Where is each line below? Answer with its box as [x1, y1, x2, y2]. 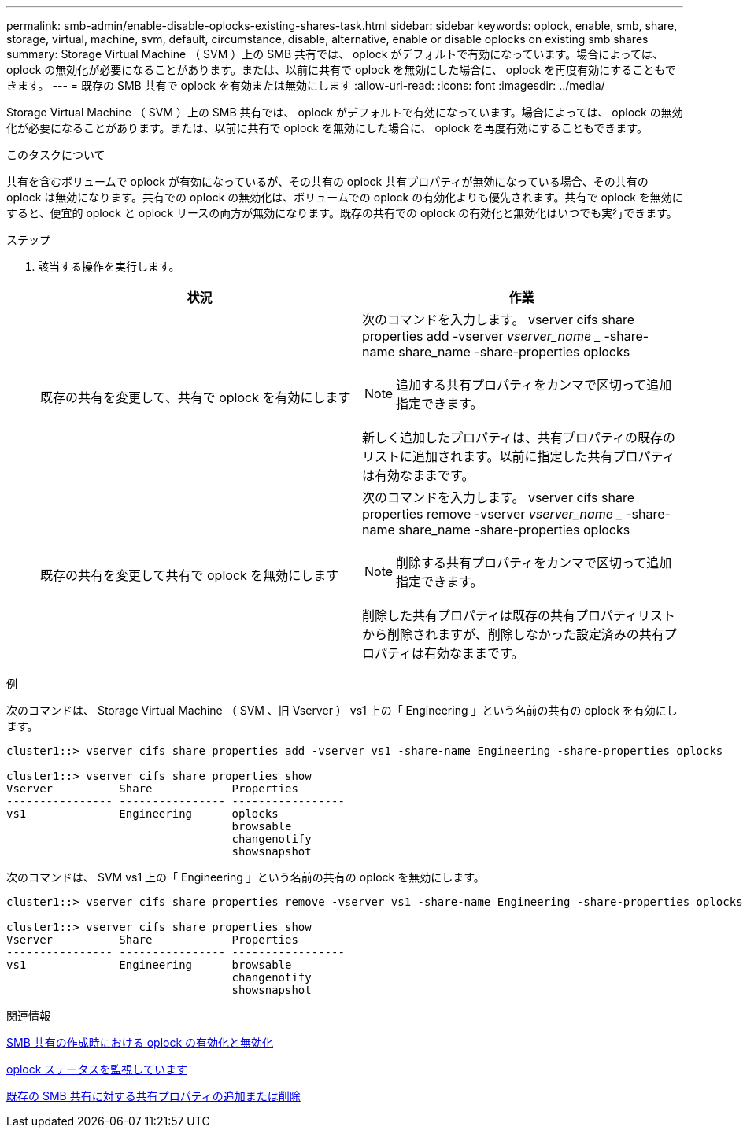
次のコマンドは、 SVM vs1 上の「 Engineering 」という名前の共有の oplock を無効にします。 [6, 870, 485, 884]
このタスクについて [6, 148, 105, 161]
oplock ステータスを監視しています [6, 1062, 187, 1076]
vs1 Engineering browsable [6, 959, 292, 971]
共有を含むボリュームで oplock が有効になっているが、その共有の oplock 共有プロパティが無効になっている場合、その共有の [6, 175, 649, 188]
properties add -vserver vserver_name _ [362, 328, 601, 344]
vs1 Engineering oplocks [6, 807, 279, 820]
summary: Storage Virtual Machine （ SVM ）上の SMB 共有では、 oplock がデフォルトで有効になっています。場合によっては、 [6, 47, 664, 61]
